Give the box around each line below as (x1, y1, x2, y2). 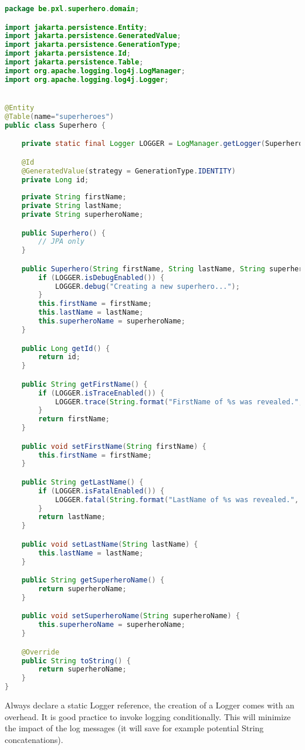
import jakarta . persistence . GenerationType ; (5, 40, 181, 49)
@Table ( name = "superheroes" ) (5, 112, 114, 121)
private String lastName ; (21, 202, 123, 210)
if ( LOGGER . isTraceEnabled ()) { (38, 388, 165, 397)
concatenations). (5, 733, 63, 745)
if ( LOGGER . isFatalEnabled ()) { (38, 486, 165, 495)
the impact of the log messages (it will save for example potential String (5, 722, 264, 734)
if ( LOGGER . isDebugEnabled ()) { (38, 273, 165, 282)
